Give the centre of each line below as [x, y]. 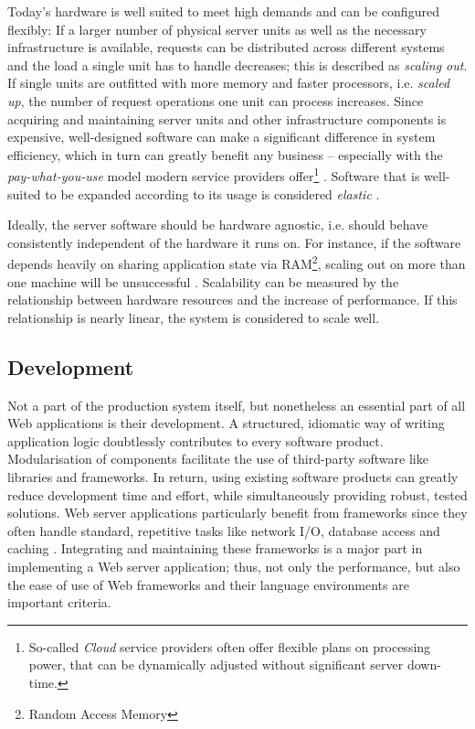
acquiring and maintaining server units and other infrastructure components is [227, 118]
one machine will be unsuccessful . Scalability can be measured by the [203, 281]
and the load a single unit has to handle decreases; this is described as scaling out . [237, 64]
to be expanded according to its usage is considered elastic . [212, 193]
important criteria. [59, 602]
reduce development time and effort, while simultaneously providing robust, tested [237, 494]
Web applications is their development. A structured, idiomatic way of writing [226, 423]
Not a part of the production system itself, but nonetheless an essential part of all [237, 405]
